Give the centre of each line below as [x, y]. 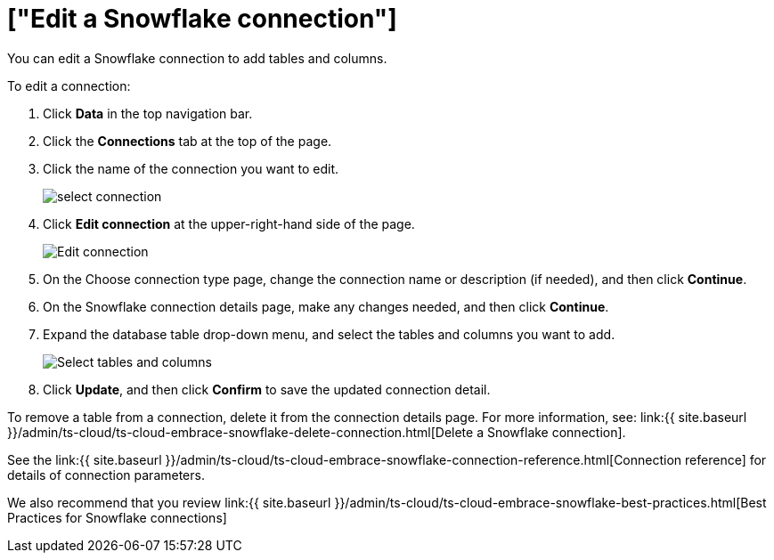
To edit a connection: [69, 85]
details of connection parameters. [106, 475]
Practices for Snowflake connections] [117, 517]
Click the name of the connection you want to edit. [191, 168]
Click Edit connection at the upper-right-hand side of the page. [229, 223]
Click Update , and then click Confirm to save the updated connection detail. [267, 389]
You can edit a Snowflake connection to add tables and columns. [197, 58]
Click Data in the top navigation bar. [148, 113]
